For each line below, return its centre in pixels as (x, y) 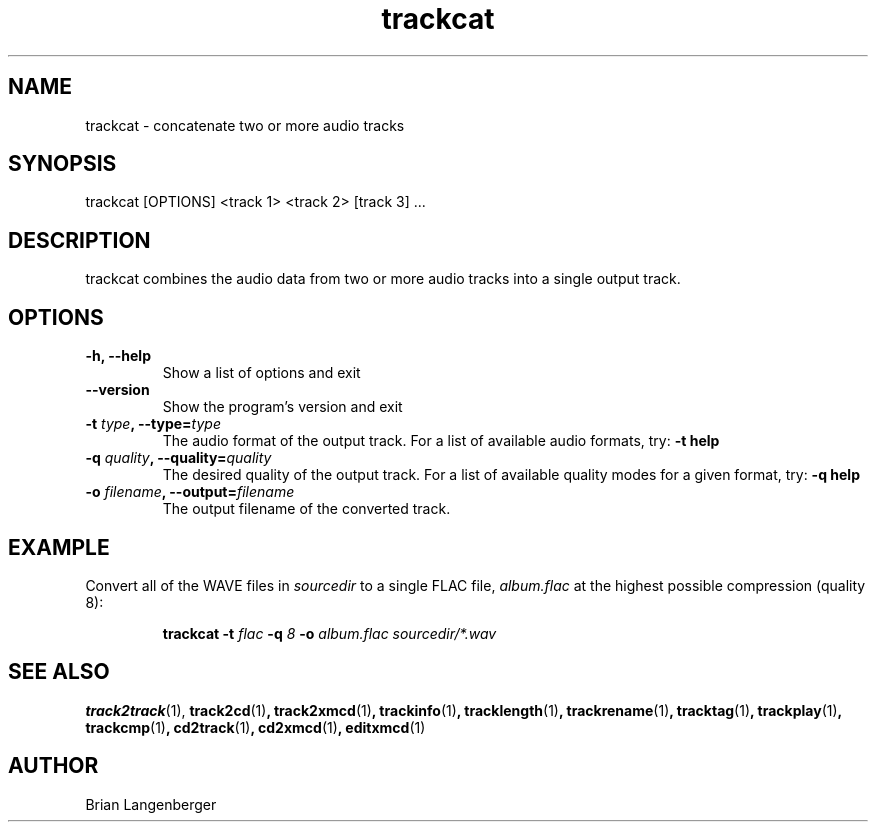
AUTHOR (53, 766)
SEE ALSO (59, 672)
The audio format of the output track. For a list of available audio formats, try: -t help (441, 441)
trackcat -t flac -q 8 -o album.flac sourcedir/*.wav (329, 633)
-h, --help (118, 356)
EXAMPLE (59, 547)
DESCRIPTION (79, 240)
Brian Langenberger (151, 804)
